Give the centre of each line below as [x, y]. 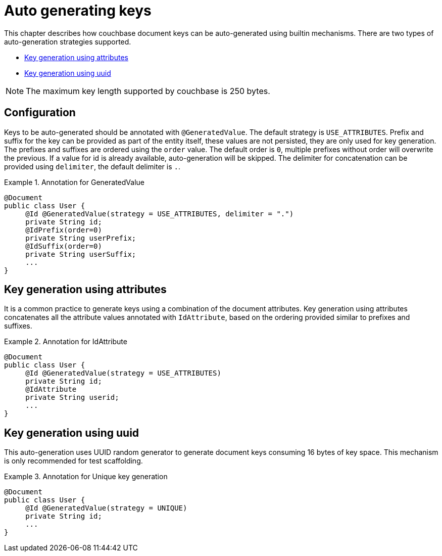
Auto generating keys [78, 11]
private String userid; [72, 398]
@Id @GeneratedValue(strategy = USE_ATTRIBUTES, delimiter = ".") [160, 214]
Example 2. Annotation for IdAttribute [66, 342]
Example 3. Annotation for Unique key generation [86, 477]
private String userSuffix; [81, 254]
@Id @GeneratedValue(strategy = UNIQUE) [106, 508]
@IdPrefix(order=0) [64, 230]
